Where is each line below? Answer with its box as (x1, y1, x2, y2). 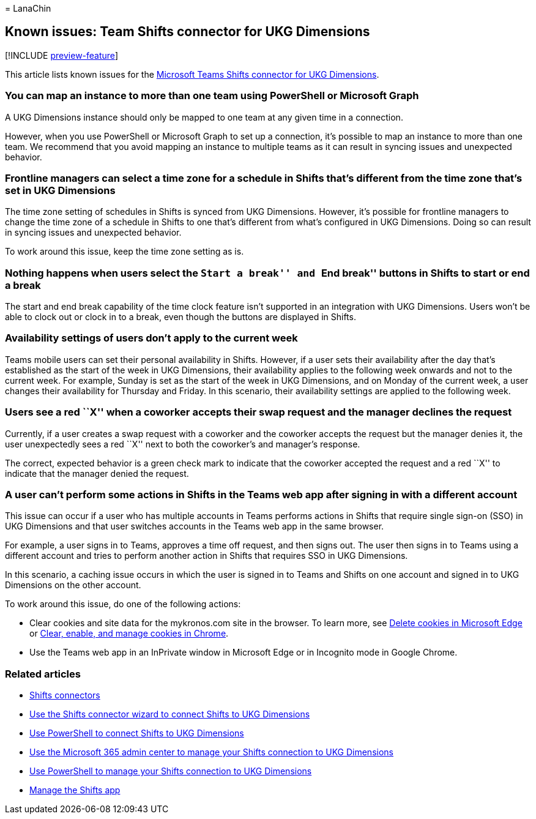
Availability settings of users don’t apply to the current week (5, 332, 298, 345)
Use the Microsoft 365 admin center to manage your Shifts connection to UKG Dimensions (29, 747, 393, 758)
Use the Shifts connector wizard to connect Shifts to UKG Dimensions (29, 709, 310, 720)
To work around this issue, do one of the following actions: (5, 599, 241, 610)
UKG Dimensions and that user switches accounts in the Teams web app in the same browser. (5, 521, 384, 532)
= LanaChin (5, 3, 51, 13)
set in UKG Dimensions (5, 184, 116, 196)
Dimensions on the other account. (5, 580, 141, 591)
